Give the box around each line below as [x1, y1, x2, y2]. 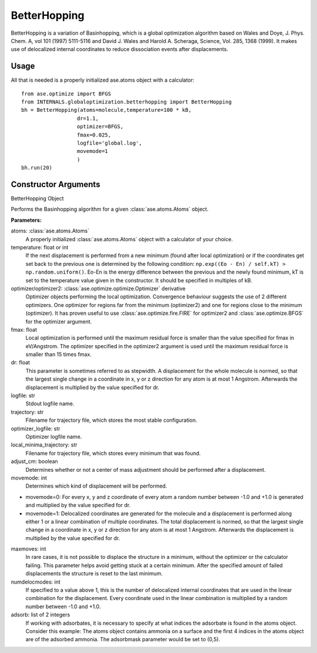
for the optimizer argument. [25, 318, 92, 325]
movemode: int [11, 474, 47, 481]
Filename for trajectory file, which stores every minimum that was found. [25, 449, 201, 457]
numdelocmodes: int [11, 578, 61, 585]
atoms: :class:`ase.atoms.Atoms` [11, 227, 90, 235]
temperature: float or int [11, 244, 69, 251]
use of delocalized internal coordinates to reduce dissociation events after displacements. [11, 46, 228, 53]
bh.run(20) [21, 165, 53, 171]
